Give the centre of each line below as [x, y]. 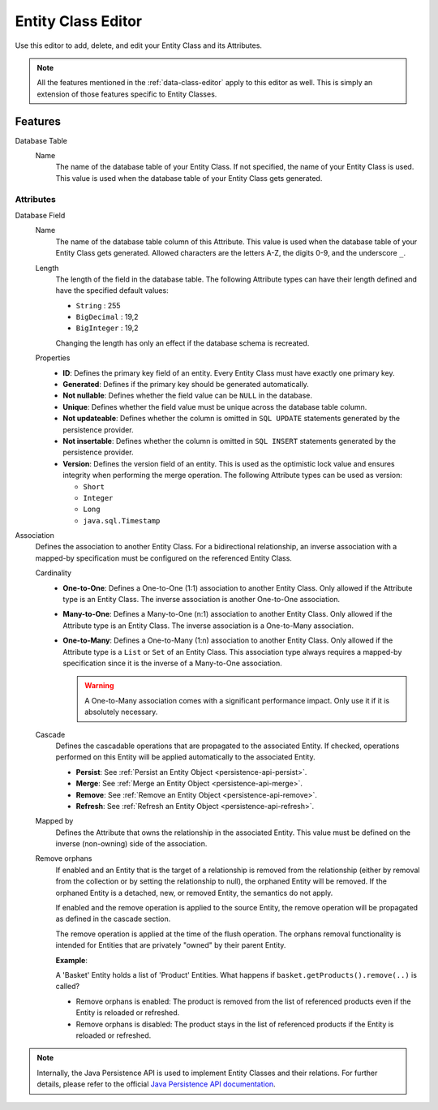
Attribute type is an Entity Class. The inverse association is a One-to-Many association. [208, 626]
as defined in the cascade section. [113, 919]
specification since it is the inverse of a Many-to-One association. [173, 663]
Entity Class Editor [78, 21]
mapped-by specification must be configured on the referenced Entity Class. [163, 558]
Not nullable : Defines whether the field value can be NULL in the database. [187, 396]
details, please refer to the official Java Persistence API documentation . [156, 1084]
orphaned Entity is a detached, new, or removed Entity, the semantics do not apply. [194, 893]
